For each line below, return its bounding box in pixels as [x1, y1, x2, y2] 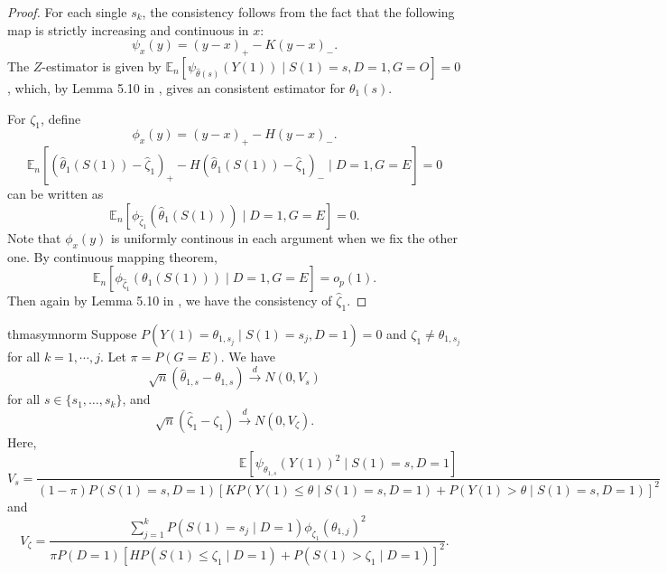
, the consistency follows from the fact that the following [142, 3, 455, 21]
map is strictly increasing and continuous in [7, 20, 249, 39]
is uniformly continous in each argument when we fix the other [110, 228, 459, 247]
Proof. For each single [7, 3, 127, 21]
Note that [7, 228, 61, 247]
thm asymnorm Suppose [7, 324, 137, 343]
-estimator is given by [42, 56, 162, 75]
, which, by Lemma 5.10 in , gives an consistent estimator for [7, 78, 346, 97]
